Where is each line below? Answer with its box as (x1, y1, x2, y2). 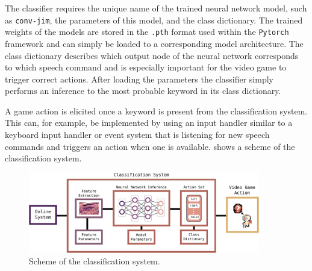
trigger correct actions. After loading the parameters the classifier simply (5, 72, 273, 85)
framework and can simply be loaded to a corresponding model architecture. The (5, 37, 304, 49)
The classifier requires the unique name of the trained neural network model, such (5, 2, 307, 14)
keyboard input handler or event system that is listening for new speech (5, 128, 270, 141)
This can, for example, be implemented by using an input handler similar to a (5, 116, 293, 129)
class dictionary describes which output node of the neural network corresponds (5, 49, 299, 61)
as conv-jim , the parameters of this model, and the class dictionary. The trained (5, 13, 303, 26)
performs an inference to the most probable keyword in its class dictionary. (5, 84, 281, 97)
